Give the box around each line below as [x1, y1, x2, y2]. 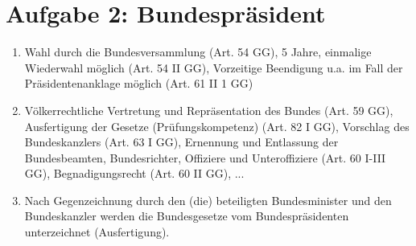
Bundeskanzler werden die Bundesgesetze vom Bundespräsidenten [24, 207, 349, 224]
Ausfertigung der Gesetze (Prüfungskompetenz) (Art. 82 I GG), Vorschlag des [24, 117, 410, 134]
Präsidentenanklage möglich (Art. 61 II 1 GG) [24, 75, 253, 92]
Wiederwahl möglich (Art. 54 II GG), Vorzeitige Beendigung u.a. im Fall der [24, 59, 403, 76]
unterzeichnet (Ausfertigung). [24, 223, 170, 240]
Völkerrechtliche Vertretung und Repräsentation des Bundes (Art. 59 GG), [24, 101, 393, 118]
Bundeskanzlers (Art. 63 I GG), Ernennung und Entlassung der [24, 133, 339, 150]
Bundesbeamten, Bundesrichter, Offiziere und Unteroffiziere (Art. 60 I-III [24, 149, 386, 166]
